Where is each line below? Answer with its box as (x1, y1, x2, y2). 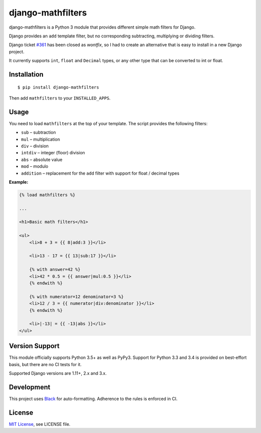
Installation (9, 70, 43, 79)
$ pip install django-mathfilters (17, 84, 99, 90)
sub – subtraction (21, 129, 56, 135)
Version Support (9, 342, 60, 350)
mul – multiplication (21, 136, 60, 142)
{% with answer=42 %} (29, 267, 81, 273)
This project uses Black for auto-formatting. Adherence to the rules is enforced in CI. (9, 396, 178, 401)
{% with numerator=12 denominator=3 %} (29, 294, 124, 299)
